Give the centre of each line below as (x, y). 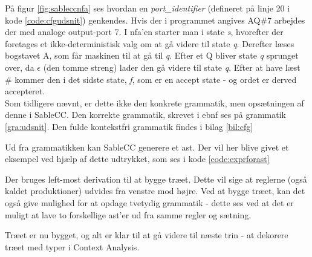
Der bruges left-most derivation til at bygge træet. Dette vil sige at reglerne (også (156, 179)
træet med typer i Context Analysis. (72, 246)
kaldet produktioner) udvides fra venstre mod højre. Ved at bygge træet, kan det (155, 191)
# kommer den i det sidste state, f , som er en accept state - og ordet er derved (151, 79)
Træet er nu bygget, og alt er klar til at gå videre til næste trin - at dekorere (147, 235)
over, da (20, 67)
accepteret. (25, 91)
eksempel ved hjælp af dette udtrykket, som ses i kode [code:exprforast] (137, 159)
